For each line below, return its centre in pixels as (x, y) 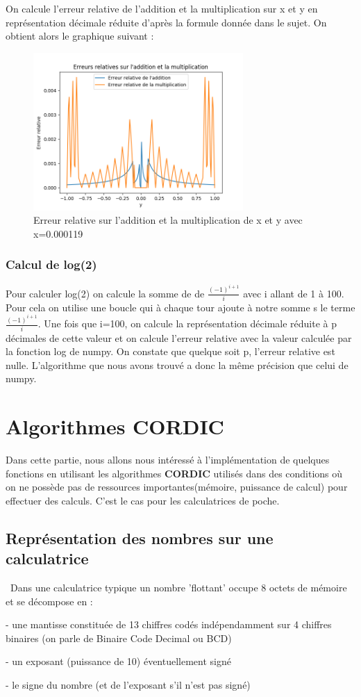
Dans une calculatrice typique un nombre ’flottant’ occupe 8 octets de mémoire (178, 587)
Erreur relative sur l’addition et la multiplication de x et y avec (168, 220)
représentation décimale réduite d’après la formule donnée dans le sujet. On (166, 22)
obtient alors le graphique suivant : (80, 36)
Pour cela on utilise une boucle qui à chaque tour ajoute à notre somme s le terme (180, 307)
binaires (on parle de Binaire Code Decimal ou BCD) (119, 638)
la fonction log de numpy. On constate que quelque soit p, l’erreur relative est (170, 351)
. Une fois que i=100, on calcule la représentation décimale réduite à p (187, 323)
